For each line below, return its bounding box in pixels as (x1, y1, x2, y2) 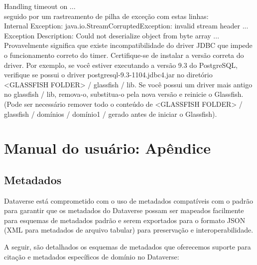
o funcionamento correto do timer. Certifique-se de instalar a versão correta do (4, 49, 244, 60)
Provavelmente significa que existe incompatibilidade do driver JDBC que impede (4, 40, 253, 50)
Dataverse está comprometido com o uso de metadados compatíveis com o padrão (4, 195, 253, 206)
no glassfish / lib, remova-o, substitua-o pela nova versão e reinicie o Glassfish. (4, 89, 244, 99)
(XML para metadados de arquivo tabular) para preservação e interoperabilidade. (4, 225, 254, 235)
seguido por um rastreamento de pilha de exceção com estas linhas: (4, 10, 209, 21)
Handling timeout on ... (4, 1, 76, 11)
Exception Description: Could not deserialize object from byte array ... (4, 30, 220, 40)
